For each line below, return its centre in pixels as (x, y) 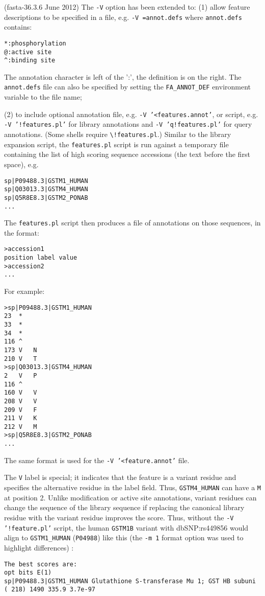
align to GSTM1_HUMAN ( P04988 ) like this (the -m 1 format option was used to (124, 537)
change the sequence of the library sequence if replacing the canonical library (124, 507)
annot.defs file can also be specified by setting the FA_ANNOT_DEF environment (128, 87)
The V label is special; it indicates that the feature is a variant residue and (120, 477)
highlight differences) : (39, 547)
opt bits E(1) (28, 573)
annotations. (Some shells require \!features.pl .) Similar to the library (118, 134)
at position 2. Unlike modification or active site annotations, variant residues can (130, 497)
